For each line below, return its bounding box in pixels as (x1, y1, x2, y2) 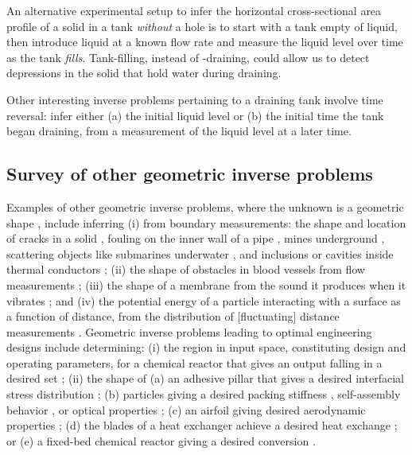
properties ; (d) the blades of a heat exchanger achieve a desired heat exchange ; (6, 417, 398, 434)
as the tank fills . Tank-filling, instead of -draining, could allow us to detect (6, 49, 370, 65)
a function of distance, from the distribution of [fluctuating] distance (6, 308, 340, 325)
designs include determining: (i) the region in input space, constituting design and (6, 339, 406, 356)
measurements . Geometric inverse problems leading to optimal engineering (6, 323, 372, 340)
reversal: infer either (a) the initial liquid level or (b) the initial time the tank (6, 107, 384, 123)
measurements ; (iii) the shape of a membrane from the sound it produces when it (6, 276, 406, 293)
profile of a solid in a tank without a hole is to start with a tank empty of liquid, (6, 17, 398, 34)
